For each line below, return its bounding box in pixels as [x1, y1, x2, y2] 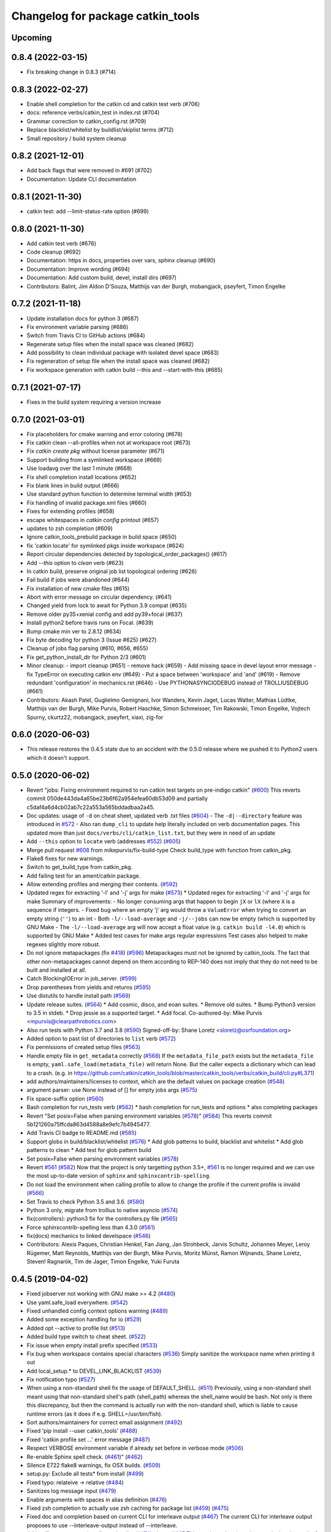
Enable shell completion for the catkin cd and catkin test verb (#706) [26, 100, 200, 107]
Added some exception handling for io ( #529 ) [26, 1316, 142, 1323]
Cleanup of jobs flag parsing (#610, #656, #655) [26, 645, 148, 652]
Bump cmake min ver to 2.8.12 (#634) [26, 628, 122, 635]
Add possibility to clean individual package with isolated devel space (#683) [26, 349, 219, 357]
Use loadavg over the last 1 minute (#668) [26, 465, 132, 472]
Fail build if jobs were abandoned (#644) [26, 576, 130, 583]
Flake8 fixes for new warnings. [26, 855, 104, 862]
